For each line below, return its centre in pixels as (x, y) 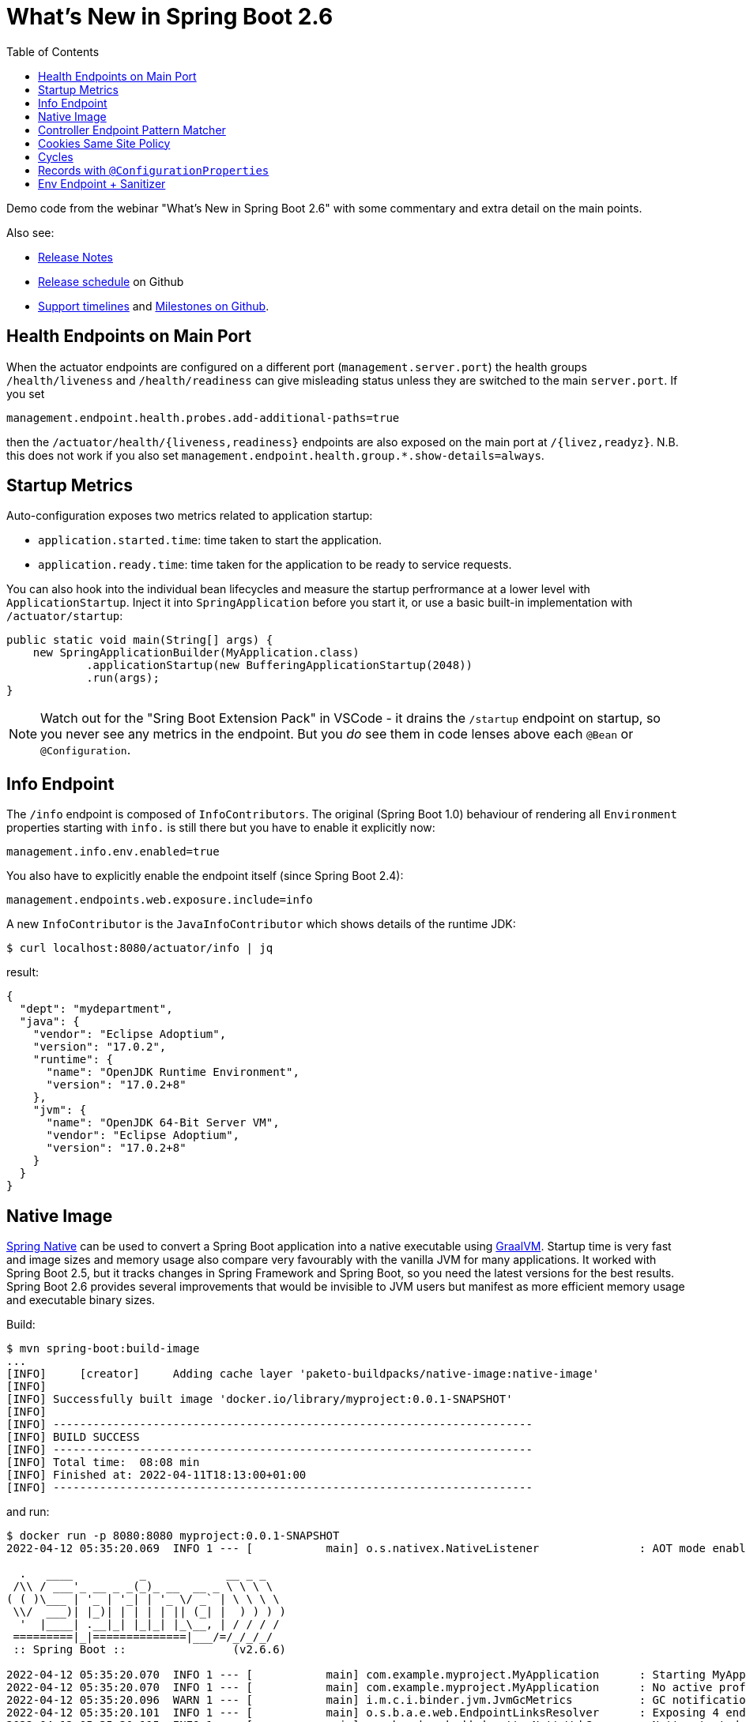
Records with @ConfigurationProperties (154, 170)
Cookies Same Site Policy (104, 143)
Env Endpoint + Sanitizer (102, 183)
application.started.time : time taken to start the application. (210, 540)
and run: (28, 1512)
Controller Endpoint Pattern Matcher (132, 130)
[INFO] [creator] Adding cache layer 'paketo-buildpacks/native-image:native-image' (303, 1374)
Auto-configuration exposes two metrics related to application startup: (190, 516)
